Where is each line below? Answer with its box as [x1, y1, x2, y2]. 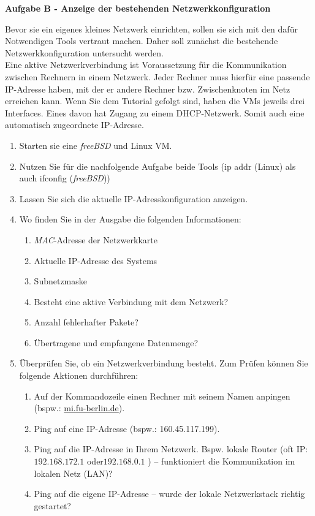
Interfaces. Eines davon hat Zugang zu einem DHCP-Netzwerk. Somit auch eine [5, 106, 305, 119]
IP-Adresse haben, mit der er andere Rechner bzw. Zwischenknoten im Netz [5, 82, 290, 95]
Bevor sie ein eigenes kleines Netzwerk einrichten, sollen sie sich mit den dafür [5, 22, 298, 35]
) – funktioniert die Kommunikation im [148, 455, 295, 468]
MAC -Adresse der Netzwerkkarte [34, 233, 157, 246]
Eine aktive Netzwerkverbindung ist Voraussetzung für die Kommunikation [5, 58, 287, 71]
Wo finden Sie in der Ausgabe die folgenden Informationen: [19, 213, 241, 226]
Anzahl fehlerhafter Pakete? [34, 316, 139, 328]
